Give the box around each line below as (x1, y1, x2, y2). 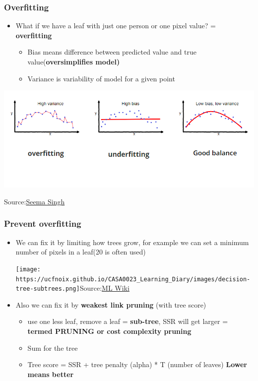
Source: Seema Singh (4, 196, 65, 206)
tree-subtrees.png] (15, 285, 80, 293)
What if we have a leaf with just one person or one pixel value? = (15, 20, 216, 31)
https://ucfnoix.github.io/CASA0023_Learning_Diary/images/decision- (15, 275, 251, 283)
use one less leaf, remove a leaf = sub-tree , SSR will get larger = (27, 316, 228, 326)
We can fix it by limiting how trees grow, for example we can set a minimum (15, 237, 249, 247)
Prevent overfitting (4, 217, 81, 230)
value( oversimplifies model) (27, 57, 120, 66)
